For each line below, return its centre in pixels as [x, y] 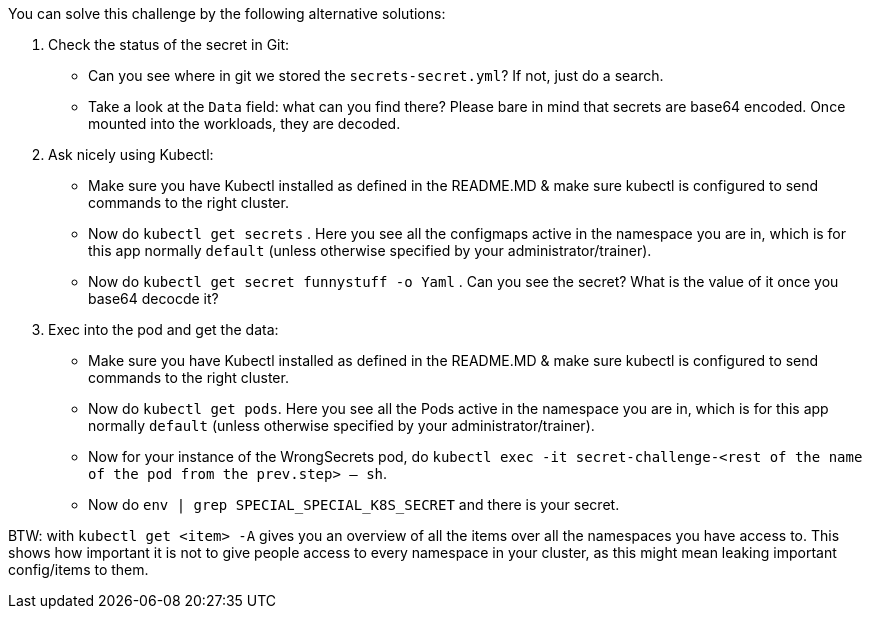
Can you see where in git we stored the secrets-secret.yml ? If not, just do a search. [376, 75]
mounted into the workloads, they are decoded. [244, 123]
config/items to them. [78, 569]
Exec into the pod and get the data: [163, 329]
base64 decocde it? [153, 298]
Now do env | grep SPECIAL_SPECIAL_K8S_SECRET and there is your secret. [354, 504]
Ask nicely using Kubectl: [131, 154]
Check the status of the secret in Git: [169, 44]
